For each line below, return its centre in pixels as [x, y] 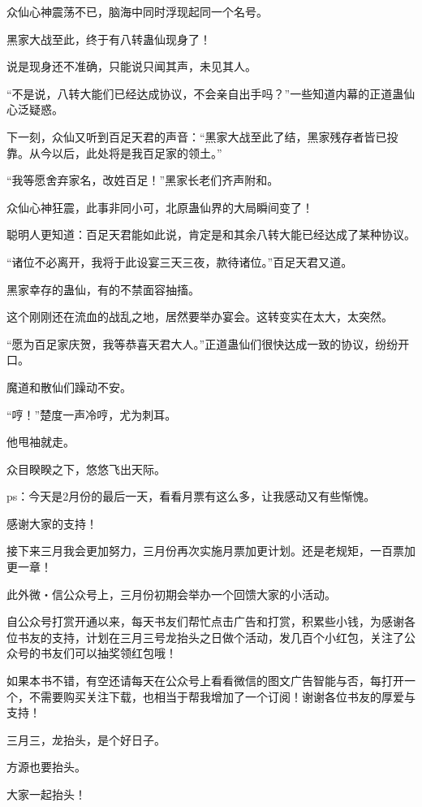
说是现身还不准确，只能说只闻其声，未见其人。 [131, 66]
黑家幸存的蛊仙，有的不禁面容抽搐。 [103, 289]
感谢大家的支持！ [52, 523]
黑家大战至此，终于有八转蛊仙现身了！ [109, 39]
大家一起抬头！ [46, 794]
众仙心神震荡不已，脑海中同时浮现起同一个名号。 [137, 11]
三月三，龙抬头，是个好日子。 [86, 739]
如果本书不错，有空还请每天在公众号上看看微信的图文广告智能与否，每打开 [205, 681]
